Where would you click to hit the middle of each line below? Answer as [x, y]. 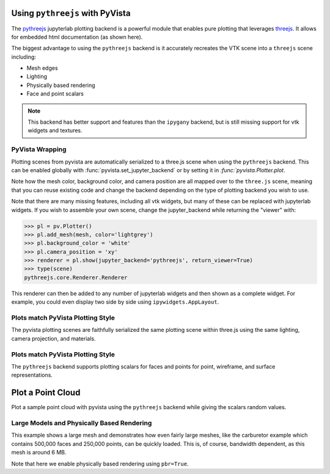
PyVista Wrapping [39, 149]
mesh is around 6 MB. [39, 453]
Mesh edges [42, 68]
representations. [32, 375]
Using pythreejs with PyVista [71, 13]
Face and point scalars [55, 94]
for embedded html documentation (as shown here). [77, 37]
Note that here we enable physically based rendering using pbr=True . [100, 464]
